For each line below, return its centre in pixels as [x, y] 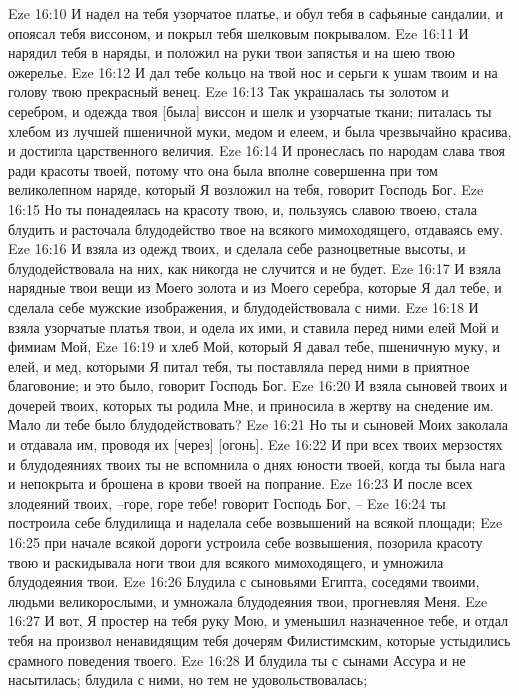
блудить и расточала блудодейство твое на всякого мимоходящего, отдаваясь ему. [256, 228]
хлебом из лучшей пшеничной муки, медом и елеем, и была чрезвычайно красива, [260, 130]
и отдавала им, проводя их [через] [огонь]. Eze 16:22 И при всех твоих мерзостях [255, 444]
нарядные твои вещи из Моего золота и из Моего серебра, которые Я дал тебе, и [255, 287]
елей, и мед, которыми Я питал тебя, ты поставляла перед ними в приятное [239, 365]
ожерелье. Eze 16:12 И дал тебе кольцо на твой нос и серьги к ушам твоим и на [253, 71]
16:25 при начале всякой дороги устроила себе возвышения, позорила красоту [245, 542]
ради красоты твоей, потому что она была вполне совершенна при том [223, 169]
